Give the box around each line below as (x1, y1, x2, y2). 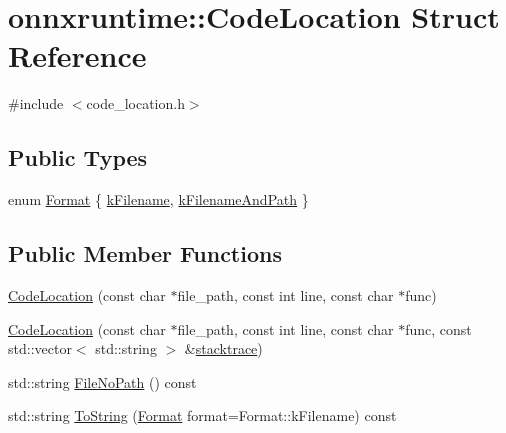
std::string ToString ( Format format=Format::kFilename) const (8, 405, 397, 426)
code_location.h (86, 93, 185, 114)
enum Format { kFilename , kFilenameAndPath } (8, 189, 309, 210)
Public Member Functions (8, 238, 282, 269)
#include (8, 93, 64, 114)
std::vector (8, 338, 72, 359)
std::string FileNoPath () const (8, 371, 197, 392)
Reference (8, 35, 147, 76)
